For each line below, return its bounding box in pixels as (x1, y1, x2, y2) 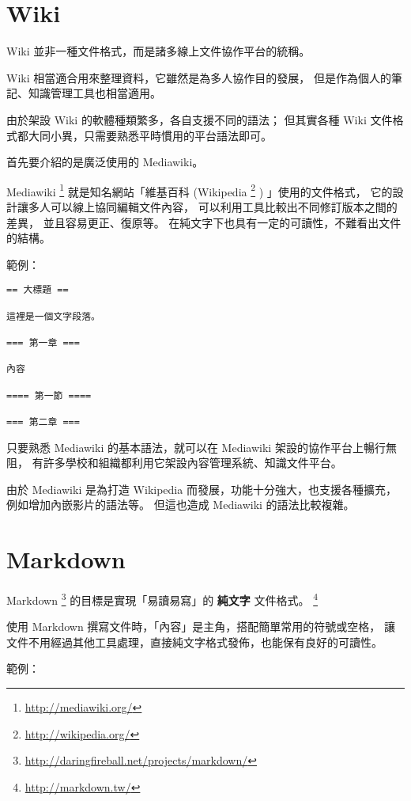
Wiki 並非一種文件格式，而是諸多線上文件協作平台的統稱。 (6, 43, 311, 59)
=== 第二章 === (6, 416, 80, 427)
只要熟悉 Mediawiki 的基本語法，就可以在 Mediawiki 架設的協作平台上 (6, 438, 364, 455)
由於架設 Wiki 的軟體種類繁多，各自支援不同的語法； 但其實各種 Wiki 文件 (6, 111, 393, 127)
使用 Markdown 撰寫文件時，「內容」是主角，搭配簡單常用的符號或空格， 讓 (6, 618, 395, 635)
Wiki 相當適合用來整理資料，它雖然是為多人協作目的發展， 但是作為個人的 (6, 69, 391, 85)
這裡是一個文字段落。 (6, 310, 100, 322)
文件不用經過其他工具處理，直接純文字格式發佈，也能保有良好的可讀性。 (6, 633, 383, 650)
